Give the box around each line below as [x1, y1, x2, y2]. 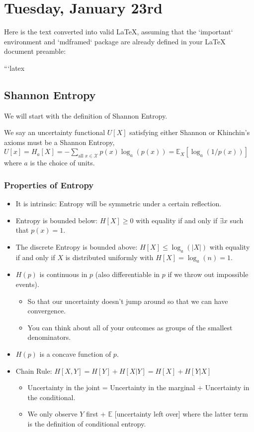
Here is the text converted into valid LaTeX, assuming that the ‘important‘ [4, 26, 233, 37]
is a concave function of [39, 349, 111, 359]
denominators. [27, 332, 71, 342]
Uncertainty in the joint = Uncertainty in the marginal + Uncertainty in [27, 382, 250, 393]
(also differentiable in [95, 269, 160, 280]
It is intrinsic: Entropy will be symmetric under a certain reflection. [15, 198, 222, 209]
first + [86, 409, 106, 419]
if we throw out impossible [168, 269, 249, 280]
